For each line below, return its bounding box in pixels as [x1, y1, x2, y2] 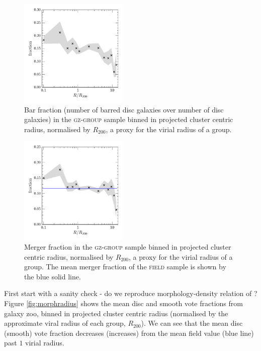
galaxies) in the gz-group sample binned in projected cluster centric [24, 114, 233, 125]
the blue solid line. [24, 271, 81, 281]
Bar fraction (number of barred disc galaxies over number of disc [24, 104, 224, 114]
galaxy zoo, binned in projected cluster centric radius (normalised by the [4, 308, 228, 318]
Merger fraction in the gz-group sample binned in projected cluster [24, 242, 231, 252]
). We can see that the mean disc [141, 318, 243, 328]
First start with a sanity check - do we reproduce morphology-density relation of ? [4, 288, 257, 299]
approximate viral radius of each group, [4, 318, 126, 328]
